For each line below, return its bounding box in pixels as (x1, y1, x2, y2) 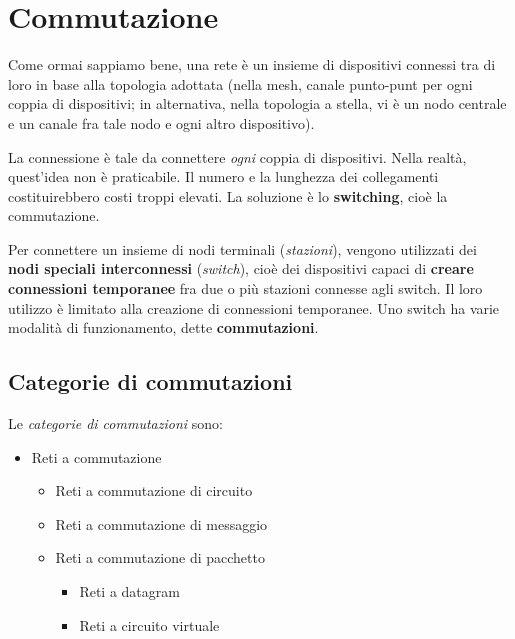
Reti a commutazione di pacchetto (55, 547, 265, 568)
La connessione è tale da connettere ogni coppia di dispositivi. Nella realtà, (8, 146, 467, 167)
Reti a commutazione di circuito (55, 480, 253, 501)
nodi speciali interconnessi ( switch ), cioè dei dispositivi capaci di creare (8, 258, 474, 279)
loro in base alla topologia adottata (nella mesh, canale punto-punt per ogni (8, 73, 473, 94)
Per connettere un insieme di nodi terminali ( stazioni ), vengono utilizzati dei (8, 238, 477, 259)
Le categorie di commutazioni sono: (8, 413, 223, 434)
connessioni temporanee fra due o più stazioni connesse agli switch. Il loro (8, 278, 483, 299)
